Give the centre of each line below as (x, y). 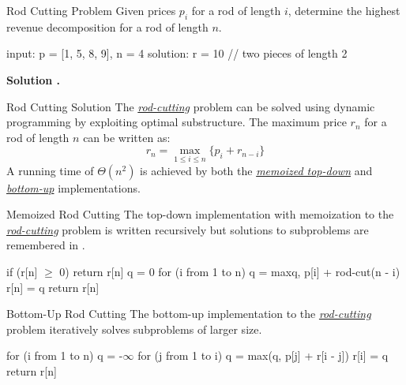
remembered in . (46, 245)
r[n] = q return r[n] (53, 287)
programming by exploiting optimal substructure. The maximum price (177, 122)
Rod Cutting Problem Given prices (91, 10)
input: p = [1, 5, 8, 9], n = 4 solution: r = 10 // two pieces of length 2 (177, 53)
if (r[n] (22, 271)
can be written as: (127, 137)
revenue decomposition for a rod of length (107, 26)
